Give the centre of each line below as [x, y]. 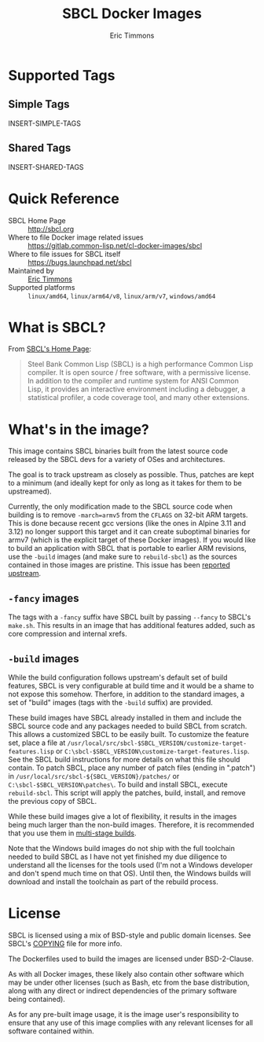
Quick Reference [64, 198]
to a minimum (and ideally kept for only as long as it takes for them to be [125, 483]
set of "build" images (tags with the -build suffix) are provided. [111, 703]
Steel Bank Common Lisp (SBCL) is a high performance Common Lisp [140, 364]
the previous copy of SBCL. [53, 801]
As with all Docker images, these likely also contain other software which [126, 974]
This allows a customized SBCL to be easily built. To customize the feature [129, 734]
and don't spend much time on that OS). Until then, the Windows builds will [130, 873]
